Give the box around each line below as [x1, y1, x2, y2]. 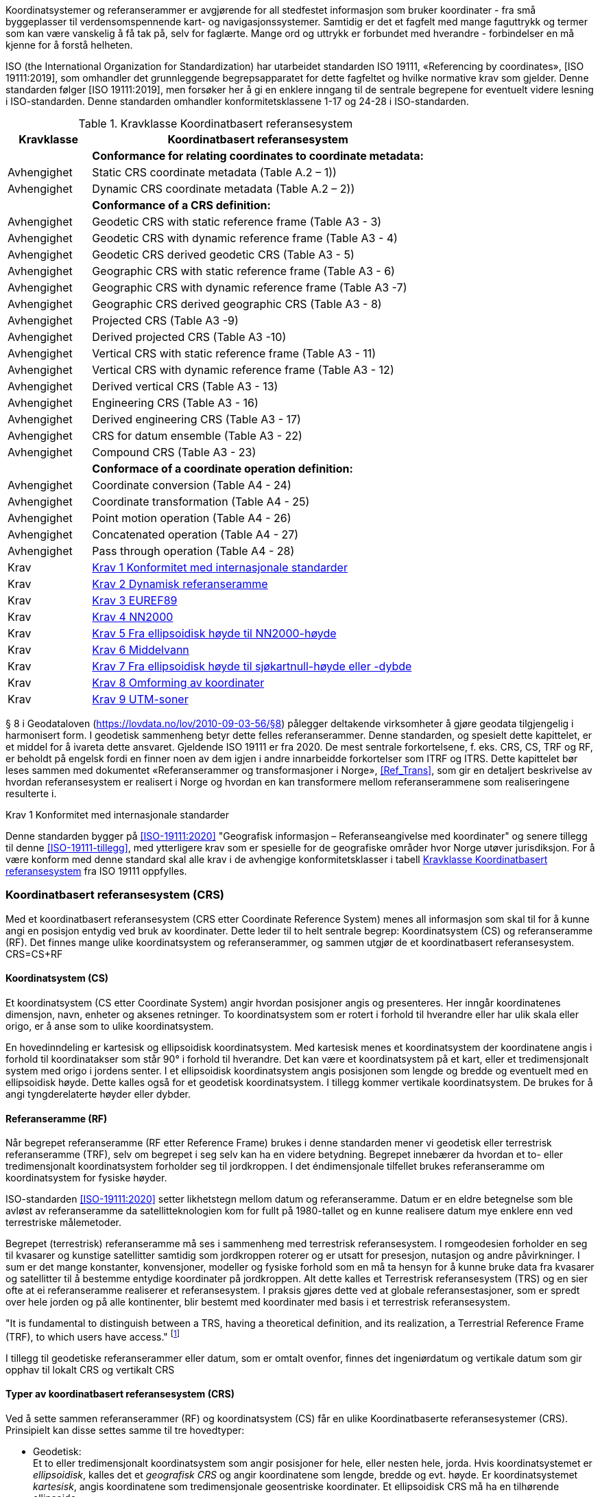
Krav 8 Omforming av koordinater [92, 676, 265, 689]
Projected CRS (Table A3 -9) [92, 314, 239, 327]
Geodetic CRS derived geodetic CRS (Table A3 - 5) [92, 248, 355, 261]
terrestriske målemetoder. [5, 1216, 122, 1229]
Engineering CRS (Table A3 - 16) [92, 396, 259, 410]
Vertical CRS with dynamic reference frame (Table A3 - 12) [92, 363, 394, 377]
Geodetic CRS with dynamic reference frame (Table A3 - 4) [92, 231, 398, 245]
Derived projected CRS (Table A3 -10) [92, 330, 287, 344]
